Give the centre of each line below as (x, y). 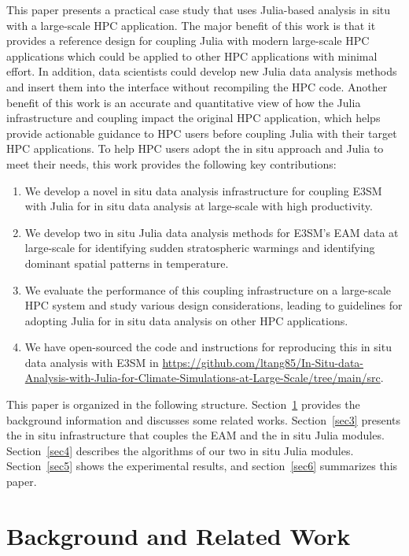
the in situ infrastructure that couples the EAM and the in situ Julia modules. (195, 435)
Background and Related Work (179, 535)
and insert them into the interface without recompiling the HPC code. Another (197, 86)
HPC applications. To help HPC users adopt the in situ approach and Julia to (195, 148)
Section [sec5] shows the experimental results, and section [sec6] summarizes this (202, 466)
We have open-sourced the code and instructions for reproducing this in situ (208, 347)
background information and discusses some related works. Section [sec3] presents (203, 419)
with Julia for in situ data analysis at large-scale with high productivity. (199, 206)
